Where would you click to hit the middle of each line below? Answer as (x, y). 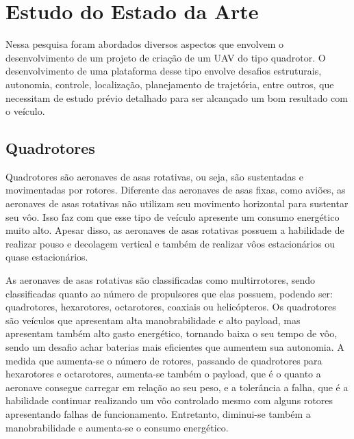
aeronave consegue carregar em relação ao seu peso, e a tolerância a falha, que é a (177, 387)
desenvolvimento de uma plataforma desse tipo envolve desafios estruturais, (164, 71)
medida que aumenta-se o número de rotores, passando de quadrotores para (164, 360)
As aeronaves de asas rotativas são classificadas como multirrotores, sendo (161, 280)
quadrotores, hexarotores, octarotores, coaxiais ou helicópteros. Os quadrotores (171, 307)
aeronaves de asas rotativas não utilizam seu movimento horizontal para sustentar (177, 203)
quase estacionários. (47, 257)
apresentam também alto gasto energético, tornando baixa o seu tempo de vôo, (172, 333)
